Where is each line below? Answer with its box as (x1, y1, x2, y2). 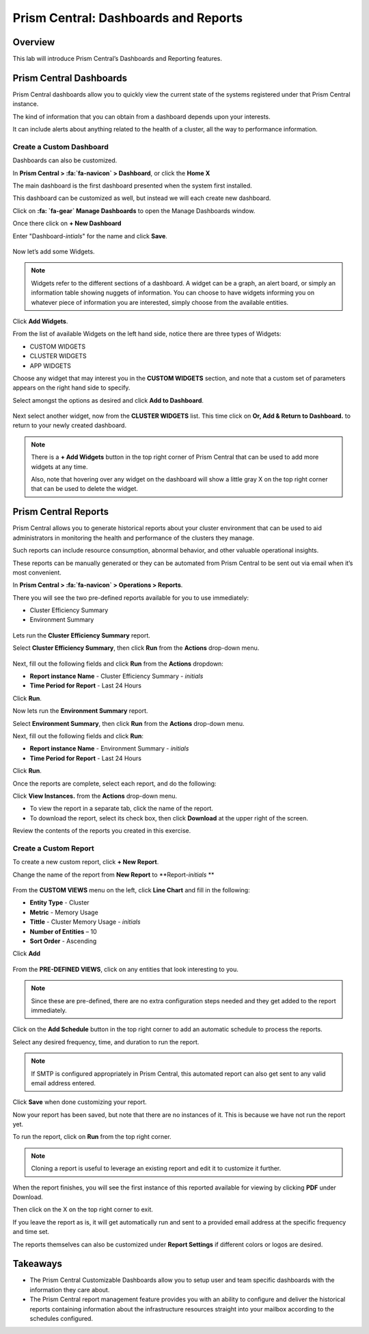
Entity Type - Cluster (29, 898, 90, 907)
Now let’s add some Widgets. (12, 247, 95, 256)
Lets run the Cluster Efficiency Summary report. (12, 631, 150, 640)
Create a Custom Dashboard (12, 142, 109, 151)
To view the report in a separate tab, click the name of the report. (29, 805, 213, 813)
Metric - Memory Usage (29, 908, 98, 916)
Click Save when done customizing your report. (12, 1098, 147, 1106)
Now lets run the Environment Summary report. (12, 707, 148, 715)
